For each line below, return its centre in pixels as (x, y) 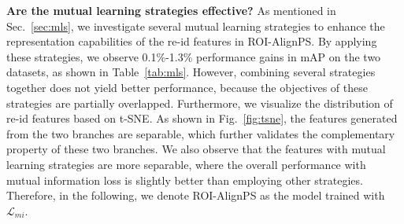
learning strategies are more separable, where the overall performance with (186, 164)
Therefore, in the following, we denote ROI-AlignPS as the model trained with (196, 195)
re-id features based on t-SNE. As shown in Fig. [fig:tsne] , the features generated (202, 118)
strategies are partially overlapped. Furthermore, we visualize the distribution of (200, 103)
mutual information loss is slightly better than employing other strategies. (185, 180)
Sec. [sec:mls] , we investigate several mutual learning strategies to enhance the (196, 26)
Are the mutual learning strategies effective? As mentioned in (171, 10)
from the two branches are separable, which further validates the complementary (201, 133)
